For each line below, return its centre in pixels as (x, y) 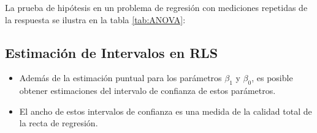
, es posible (272, 78)
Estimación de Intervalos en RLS (112, 52)
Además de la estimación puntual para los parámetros (120, 78)
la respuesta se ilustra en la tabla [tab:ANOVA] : (95, 19)
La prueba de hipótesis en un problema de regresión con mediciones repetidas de (156, 7)
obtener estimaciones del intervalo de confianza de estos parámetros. (147, 91)
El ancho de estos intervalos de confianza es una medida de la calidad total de (166, 111)
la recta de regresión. (59, 123)
